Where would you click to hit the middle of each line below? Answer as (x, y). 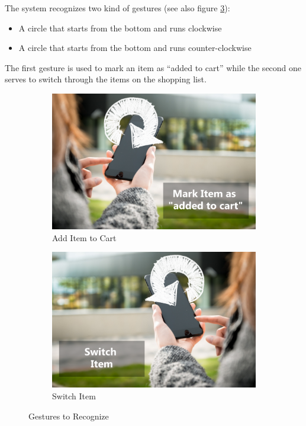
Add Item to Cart (84, 237)
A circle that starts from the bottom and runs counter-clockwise (135, 48)
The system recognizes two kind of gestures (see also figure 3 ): (117, 8)
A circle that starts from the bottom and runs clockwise (120, 28)
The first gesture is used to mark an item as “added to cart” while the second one (153, 67)
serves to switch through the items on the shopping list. (106, 79)
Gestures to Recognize (69, 416)
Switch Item (74, 395)
